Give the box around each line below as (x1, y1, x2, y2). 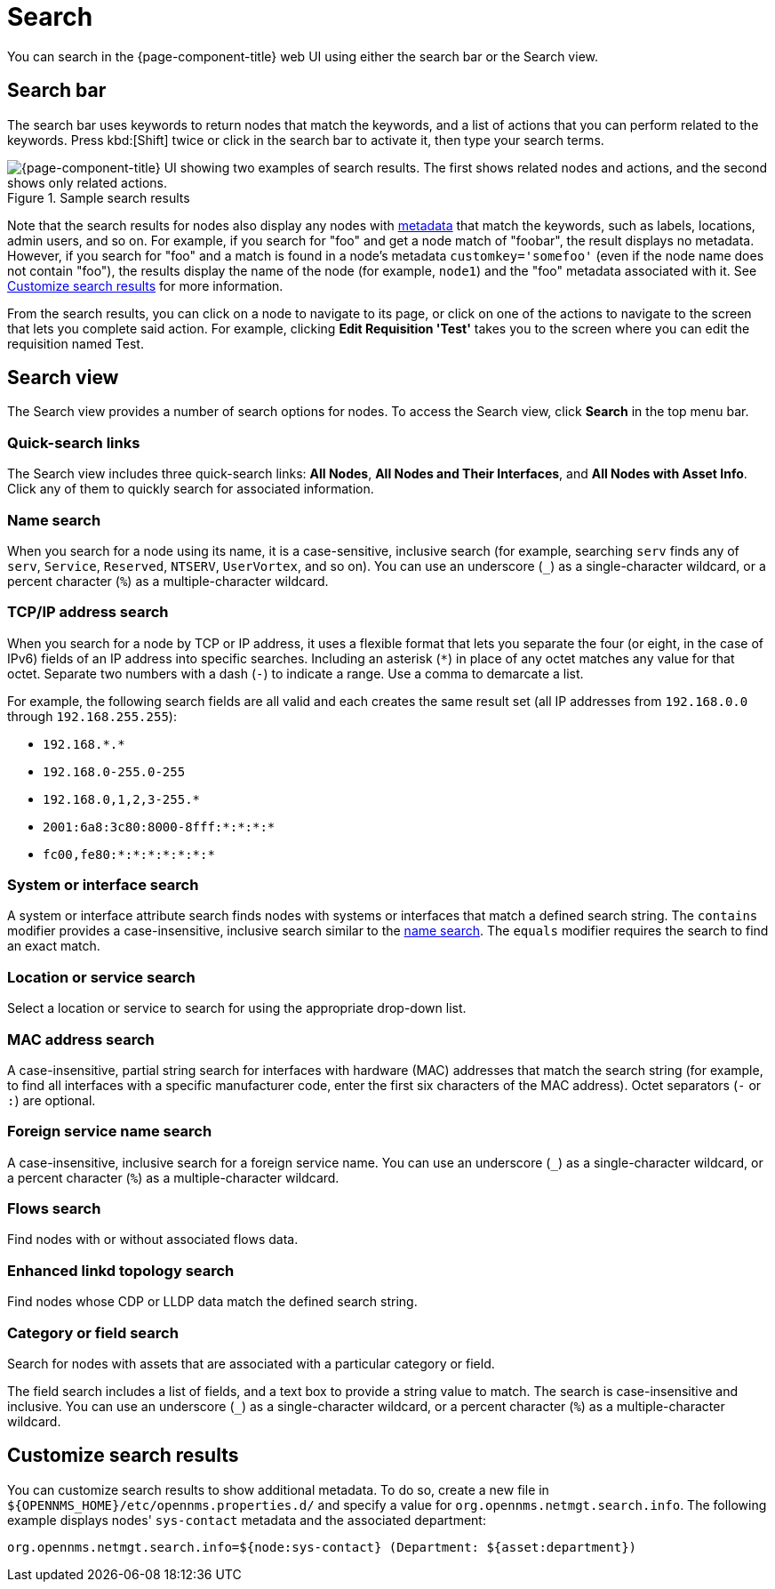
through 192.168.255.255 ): (7, 708, 177, 724)
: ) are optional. (7, 1092, 96, 1108)
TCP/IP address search (7, 603, 169, 622)
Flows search (7, 1200, 101, 1218)
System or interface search (7, 876, 199, 895)
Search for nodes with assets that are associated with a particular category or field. (7, 1355, 495, 1371)
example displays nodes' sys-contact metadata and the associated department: (7, 1512, 486, 1528)
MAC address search (7, 1030, 155, 1048)
